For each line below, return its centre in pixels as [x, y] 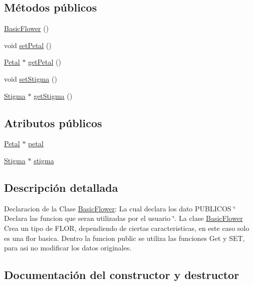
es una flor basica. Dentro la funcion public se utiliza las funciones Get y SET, [124, 238]
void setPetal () [28, 45]
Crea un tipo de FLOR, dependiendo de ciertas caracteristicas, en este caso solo [127, 228]
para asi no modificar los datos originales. [68, 248]
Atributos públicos [53, 122]
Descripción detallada [61, 187]
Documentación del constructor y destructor [122, 275]
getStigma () [53, 95]
